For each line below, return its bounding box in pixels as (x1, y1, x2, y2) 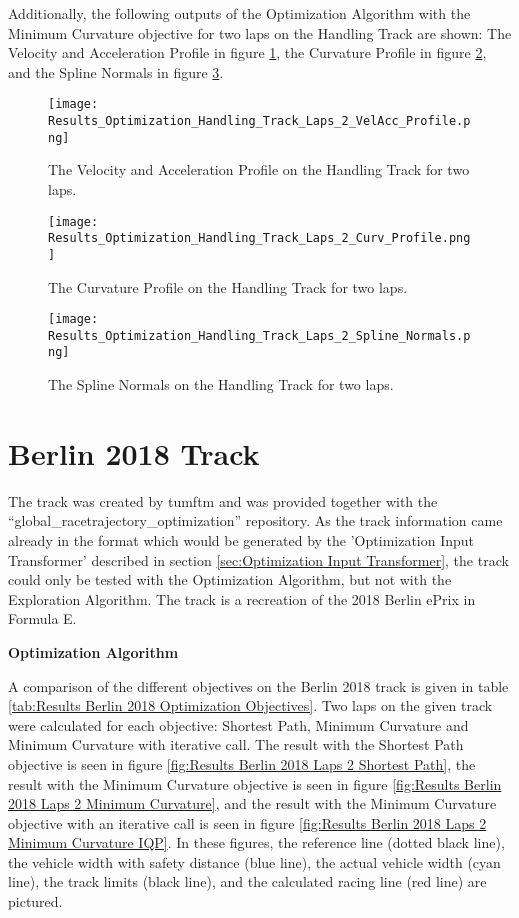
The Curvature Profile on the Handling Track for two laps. (48, 276, 408, 297)
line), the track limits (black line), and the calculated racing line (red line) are (8, 871, 487, 892)
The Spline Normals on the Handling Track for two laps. (48, 374, 394, 395)
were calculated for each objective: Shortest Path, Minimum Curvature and (8, 714, 469, 735)
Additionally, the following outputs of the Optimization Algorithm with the (8, 3, 471, 23)
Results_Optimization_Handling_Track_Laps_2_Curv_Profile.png (48, 231, 471, 246)
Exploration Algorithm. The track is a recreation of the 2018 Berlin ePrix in (8, 588, 476, 609)
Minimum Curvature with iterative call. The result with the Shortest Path (8, 734, 464, 755)
